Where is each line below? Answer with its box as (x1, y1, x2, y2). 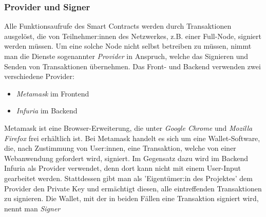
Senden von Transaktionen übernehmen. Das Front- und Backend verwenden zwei (4, 61, 261, 71)
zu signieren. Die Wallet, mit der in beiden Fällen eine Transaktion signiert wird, (4, 193, 259, 204)
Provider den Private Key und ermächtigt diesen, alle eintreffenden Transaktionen (4, 183, 262, 193)
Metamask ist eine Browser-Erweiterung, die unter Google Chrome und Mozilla (4, 122, 253, 133)
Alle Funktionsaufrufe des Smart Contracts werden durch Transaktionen (4, 21, 232, 31)
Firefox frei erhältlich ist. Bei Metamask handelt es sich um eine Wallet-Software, (4, 132, 260, 143)
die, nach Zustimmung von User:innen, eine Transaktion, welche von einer (4, 143, 236, 153)
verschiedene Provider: (4, 71, 74, 82)
